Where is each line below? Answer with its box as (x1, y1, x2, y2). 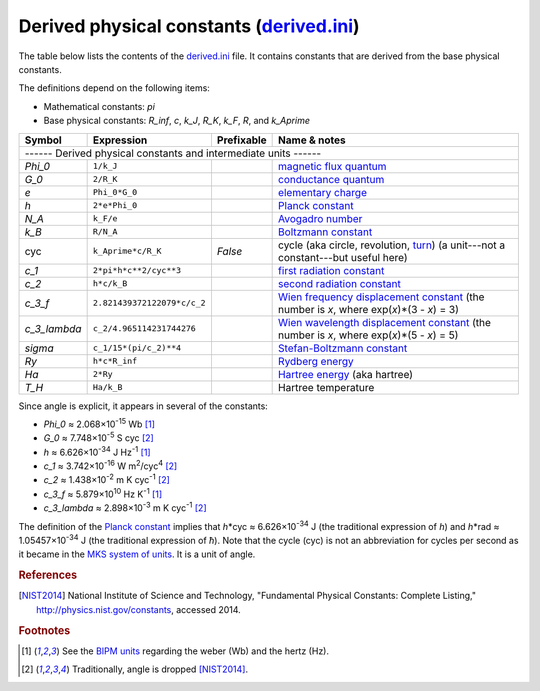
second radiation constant (278, 276, 402, 290)
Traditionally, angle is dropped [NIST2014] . (71, 663, 249, 675)
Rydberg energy (278, 354, 354, 368)
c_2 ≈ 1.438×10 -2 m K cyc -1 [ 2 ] (43, 472, 170, 486)
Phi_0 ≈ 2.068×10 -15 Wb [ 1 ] (43, 416, 155, 430)
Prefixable (216, 133, 267, 147)
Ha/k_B (92, 382, 123, 392)
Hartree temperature (278, 380, 375, 394)
